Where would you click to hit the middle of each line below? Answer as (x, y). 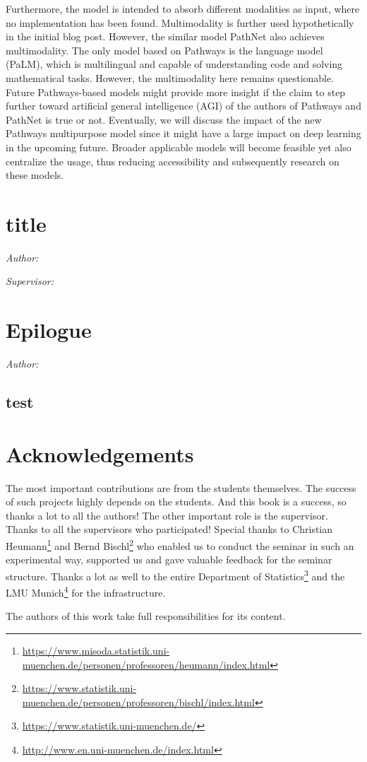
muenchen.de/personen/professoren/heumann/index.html (146, 664)
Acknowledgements (100, 453)
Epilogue (49, 330)
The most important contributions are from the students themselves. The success (181, 487)
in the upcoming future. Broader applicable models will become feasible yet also (179, 147)
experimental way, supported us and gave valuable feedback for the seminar (169, 559)
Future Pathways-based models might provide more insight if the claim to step (176, 92)
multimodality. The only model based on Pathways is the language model (164, 50)
